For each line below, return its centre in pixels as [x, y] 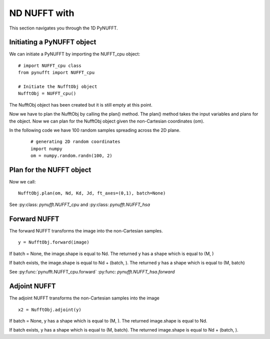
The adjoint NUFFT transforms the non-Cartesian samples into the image [84, 298]
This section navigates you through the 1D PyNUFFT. [63, 28]
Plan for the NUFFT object [50, 170]
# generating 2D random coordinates [75, 142]
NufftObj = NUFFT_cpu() [47, 93]
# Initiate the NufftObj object [58, 87]
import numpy [46, 148]
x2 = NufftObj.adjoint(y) [50, 309]
